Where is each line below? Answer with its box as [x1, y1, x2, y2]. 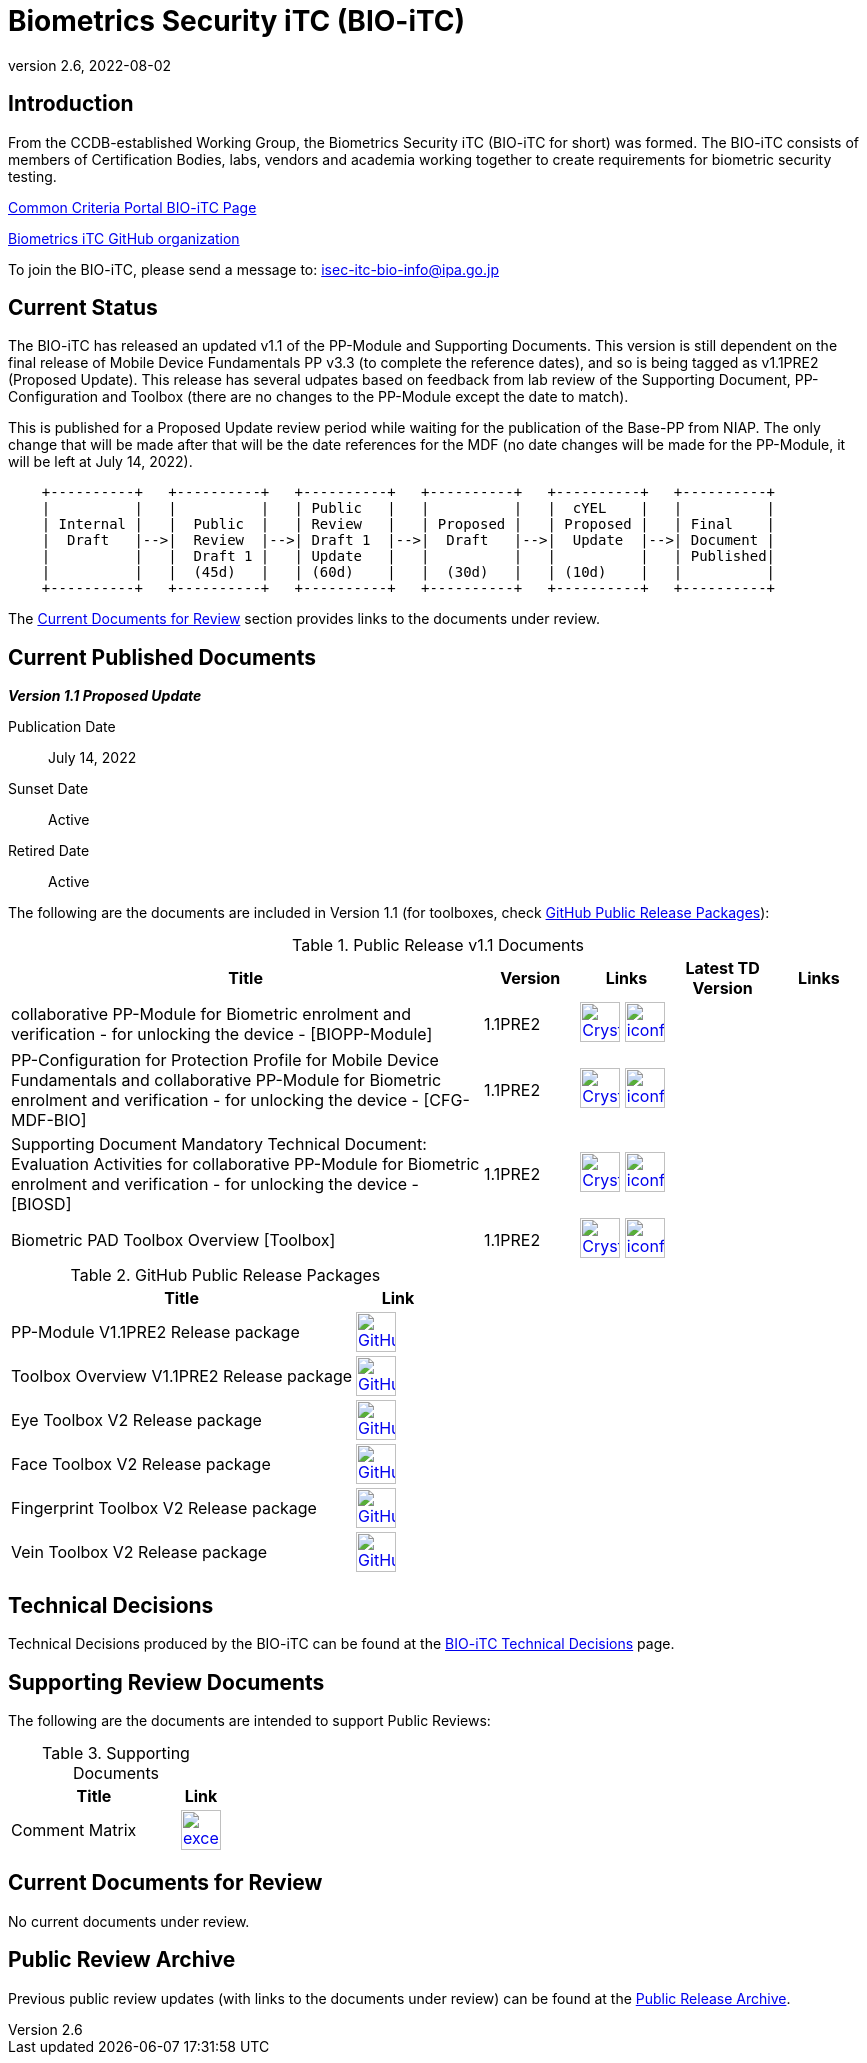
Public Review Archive [8, 1947, 236, 1973]
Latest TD [685, 958, 760, 979]
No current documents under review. [8, 1912, 250, 1930]
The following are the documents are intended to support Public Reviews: [8, 1711, 491, 1729]
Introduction [8, 91, 134, 117]
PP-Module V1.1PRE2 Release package [11, 1322, 300, 1343]
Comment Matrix [11, 1819, 137, 1840]
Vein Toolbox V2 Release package [11, 1542, 268, 1563]
